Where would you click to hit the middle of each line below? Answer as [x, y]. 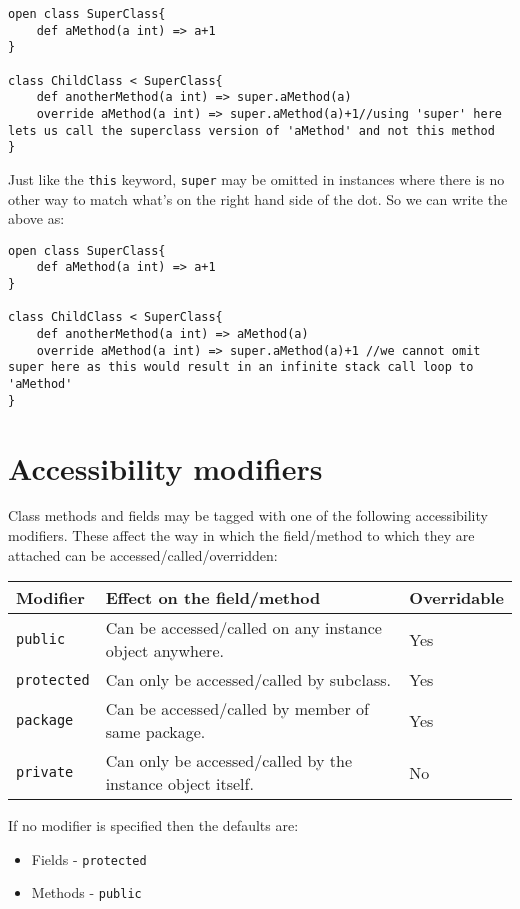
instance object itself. [179, 784]
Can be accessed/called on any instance [243, 628]
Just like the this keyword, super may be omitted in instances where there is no [256, 178]
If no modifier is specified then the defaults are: [153, 825]
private [45, 772]
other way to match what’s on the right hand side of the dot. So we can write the [258, 198]
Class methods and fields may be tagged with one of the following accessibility [248, 515]
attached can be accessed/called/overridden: [143, 554]
